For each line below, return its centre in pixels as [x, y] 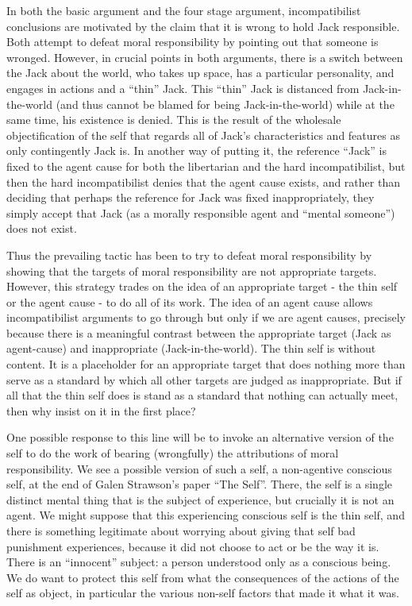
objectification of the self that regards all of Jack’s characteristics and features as [203, 135]
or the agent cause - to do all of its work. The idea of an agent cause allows [190, 301]
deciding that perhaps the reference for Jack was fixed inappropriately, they [191, 197]
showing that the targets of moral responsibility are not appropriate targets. [192, 270]
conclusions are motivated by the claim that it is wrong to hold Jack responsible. [203, 26]
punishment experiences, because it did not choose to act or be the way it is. [193, 546]
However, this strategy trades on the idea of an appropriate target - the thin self [202, 286]
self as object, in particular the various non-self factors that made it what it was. [203, 593]
